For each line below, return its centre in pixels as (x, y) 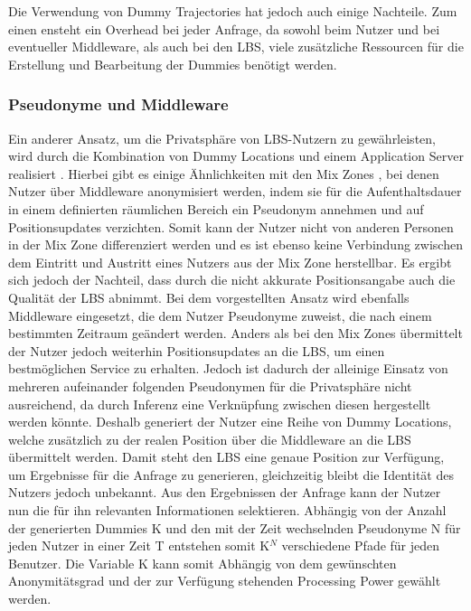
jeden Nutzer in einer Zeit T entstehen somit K (139, 545)
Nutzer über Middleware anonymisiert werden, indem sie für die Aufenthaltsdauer (235, 191)
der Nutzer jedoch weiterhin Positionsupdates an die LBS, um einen (197, 350)
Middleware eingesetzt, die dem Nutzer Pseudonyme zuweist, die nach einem (220, 315)
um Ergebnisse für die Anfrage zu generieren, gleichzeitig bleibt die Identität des (231, 474)
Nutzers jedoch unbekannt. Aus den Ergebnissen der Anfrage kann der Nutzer (225, 492)
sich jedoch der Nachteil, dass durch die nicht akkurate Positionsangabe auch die (232, 280)
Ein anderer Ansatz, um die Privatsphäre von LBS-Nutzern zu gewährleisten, (222, 138)
